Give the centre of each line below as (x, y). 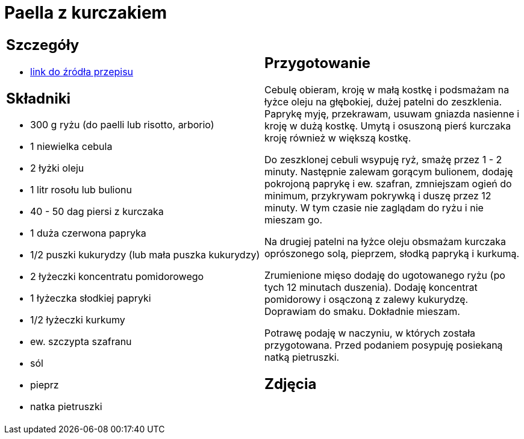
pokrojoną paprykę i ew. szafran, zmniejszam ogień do (388, 183)
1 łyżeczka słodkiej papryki (91, 298)
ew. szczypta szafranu (81, 342)
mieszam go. (294, 219)
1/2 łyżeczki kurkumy (78, 320)
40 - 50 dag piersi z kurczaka (97, 212)
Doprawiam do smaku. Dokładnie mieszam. (362, 311)
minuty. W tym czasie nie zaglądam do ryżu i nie (374, 207)
